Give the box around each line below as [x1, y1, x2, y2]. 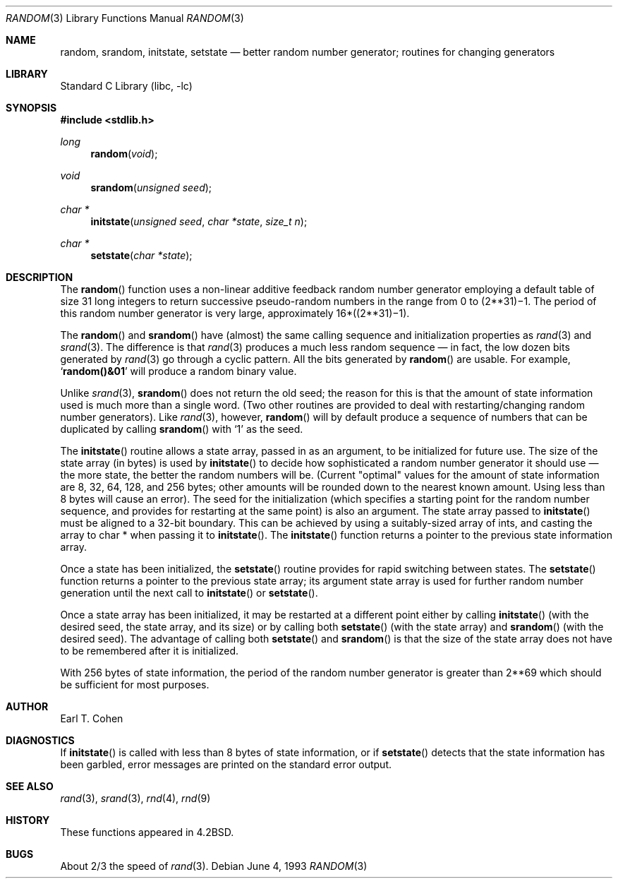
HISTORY [6, 814, 50, 826]
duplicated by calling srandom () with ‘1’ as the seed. [60, 423, 303, 435]
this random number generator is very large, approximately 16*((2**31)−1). [60, 307, 410, 319]
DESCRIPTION [6, 271, 73, 283]
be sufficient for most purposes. [60, 679, 210, 691]
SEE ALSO [6, 780, 54, 792]
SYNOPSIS [6, 102, 57, 114]
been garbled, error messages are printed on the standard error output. [60, 758, 392, 770]
